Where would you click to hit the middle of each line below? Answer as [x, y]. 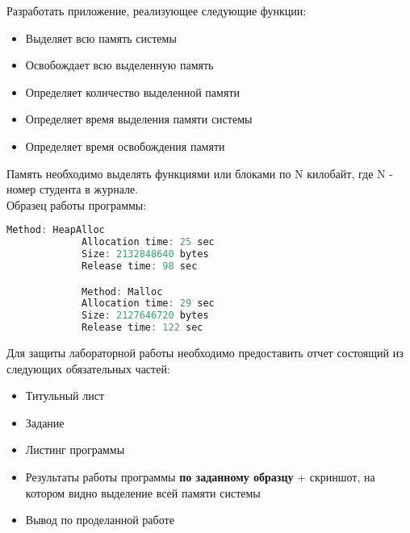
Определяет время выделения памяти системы [139, 119]
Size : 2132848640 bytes [145, 254]
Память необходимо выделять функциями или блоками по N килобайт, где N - [200, 173]
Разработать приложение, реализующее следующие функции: [157, 10]
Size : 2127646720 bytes [145, 316]
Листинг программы [75, 450]
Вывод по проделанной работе [100, 520]
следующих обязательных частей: [88, 368]
